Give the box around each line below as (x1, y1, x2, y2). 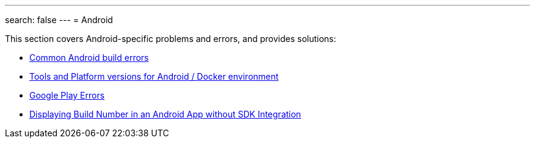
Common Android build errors (29, 52, 149, 63)
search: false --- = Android (5, 15, 113, 25)
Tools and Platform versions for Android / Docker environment (29, 71, 279, 82)
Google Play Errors (29, 90, 105, 100)
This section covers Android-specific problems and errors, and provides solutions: (5, 33, 337, 44)
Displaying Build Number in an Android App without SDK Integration (29, 109, 301, 119)
